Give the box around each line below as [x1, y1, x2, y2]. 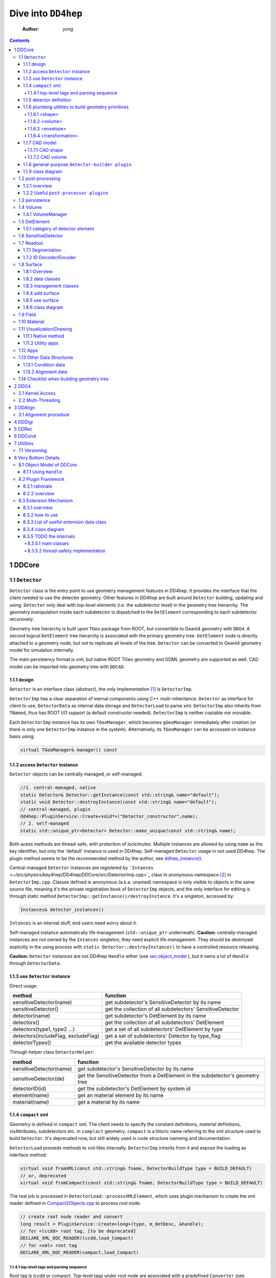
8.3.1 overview [23, 505, 53, 511]
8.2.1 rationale [23, 483, 52, 489]
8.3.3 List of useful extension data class [23, 519, 107, 525]
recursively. [9, 616, 34, 622]
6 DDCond [14, 433, 36, 439]
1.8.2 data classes [23, 276, 61, 282]
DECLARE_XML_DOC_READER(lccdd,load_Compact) [20, 1235, 134, 1241]
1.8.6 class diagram [23, 304, 63, 310]
